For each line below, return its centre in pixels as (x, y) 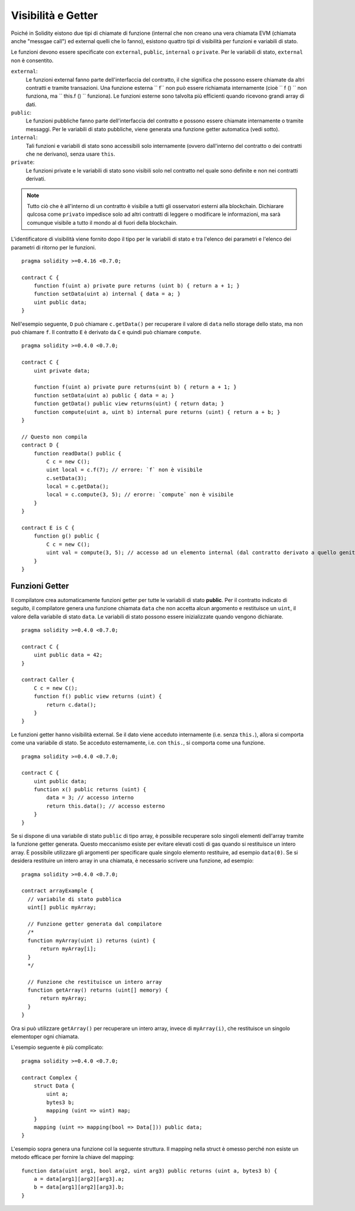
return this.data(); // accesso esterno (106, 806)
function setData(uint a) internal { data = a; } (107, 294)
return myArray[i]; (68, 949)
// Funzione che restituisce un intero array (95, 982)
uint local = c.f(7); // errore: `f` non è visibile (124, 470)
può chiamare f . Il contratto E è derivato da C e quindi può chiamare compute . (106, 332)
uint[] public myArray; (62, 907)
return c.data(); (72, 705)
